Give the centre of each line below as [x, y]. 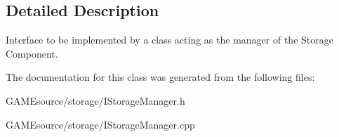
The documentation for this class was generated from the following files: [160, 77]
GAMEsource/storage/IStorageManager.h [95, 100]
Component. [32, 53]
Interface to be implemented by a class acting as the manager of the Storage [169, 40]
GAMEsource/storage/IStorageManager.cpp [100, 124]
